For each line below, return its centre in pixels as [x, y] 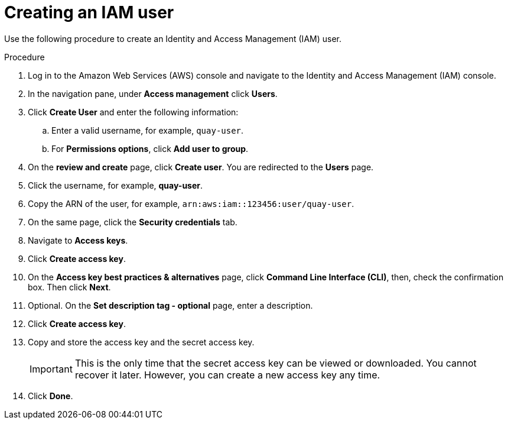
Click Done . [51, 396]
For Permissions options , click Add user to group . [150, 148]
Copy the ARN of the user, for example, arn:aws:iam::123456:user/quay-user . [191, 203]
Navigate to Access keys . [78, 240]
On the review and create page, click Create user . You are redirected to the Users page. [201, 167]
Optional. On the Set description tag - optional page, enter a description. [170, 305]
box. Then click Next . [69, 287]
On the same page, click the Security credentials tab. [133, 222]
